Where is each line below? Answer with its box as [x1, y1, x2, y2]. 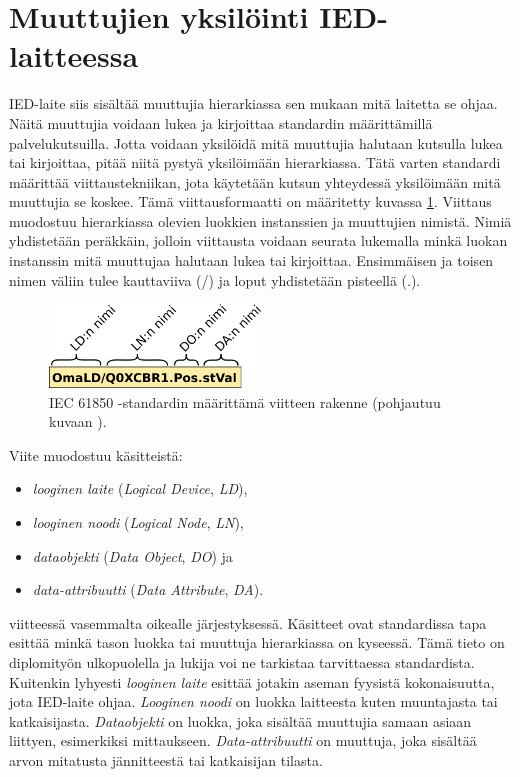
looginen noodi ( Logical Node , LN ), [32, 511, 244, 532]
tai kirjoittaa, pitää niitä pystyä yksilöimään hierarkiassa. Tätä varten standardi [9, 152, 501, 173]
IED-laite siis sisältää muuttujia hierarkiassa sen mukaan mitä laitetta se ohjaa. [9, 93, 498, 114]
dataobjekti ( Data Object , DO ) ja [32, 545, 233, 566]
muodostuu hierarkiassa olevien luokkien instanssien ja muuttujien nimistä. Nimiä [9, 210, 512, 231]
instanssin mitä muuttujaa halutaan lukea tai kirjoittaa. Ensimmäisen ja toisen [9, 250, 494, 271]
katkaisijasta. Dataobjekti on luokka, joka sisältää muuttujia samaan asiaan [9, 710, 472, 731]
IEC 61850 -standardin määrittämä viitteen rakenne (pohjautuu [49, 391, 441, 412]
